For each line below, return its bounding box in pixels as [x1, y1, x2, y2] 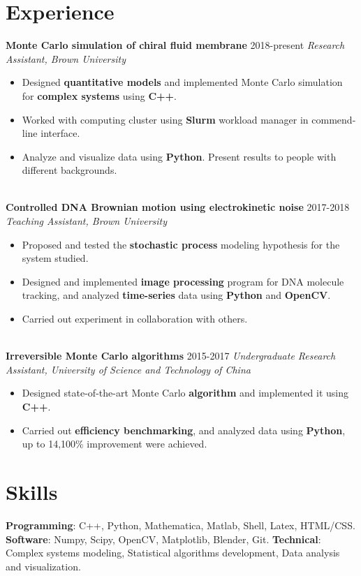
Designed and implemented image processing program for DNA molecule [22, 274, 344, 288]
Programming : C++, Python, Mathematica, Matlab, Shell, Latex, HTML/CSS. [6, 517, 355, 532]
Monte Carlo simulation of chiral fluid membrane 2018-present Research [6, 38, 345, 52]
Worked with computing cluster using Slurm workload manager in [22, 112, 309, 126]
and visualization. [6, 559, 81, 573]
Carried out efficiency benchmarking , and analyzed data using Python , [22, 422, 346, 437]
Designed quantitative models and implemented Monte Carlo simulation [22, 75, 343, 89]
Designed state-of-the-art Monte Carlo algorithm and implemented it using [22, 385, 349, 400]
